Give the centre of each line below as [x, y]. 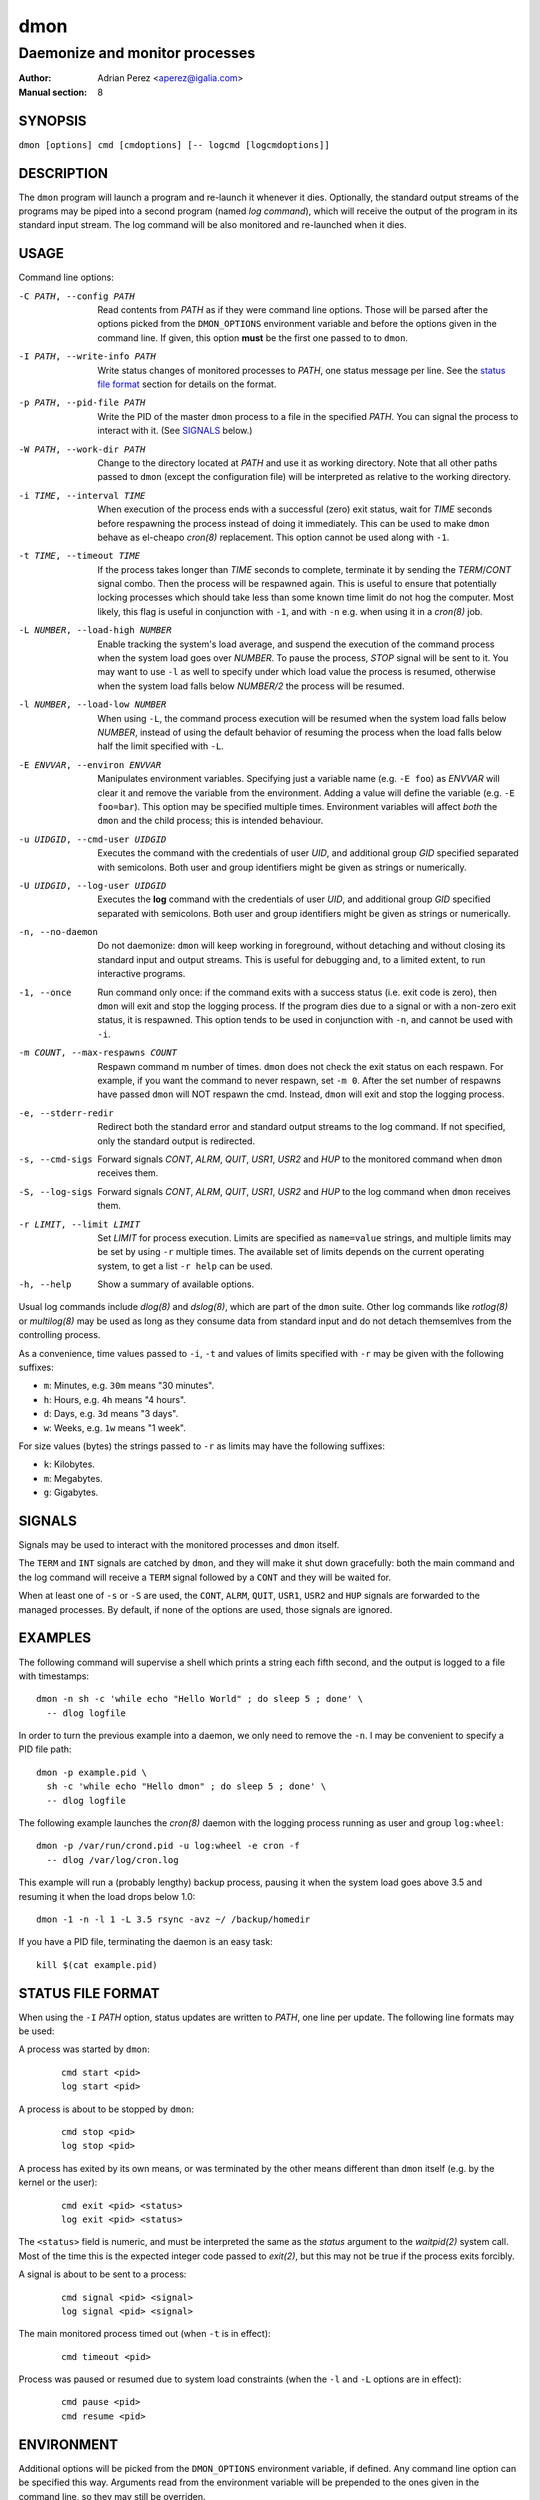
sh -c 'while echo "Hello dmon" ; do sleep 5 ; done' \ [186, 1786]
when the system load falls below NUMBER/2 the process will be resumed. [251, 686]
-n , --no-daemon [58, 932]
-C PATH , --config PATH [76, 296]
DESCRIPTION [63, 173]
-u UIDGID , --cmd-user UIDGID [92, 839]
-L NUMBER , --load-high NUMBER [95, 630]
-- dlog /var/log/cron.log [112, 1859]
